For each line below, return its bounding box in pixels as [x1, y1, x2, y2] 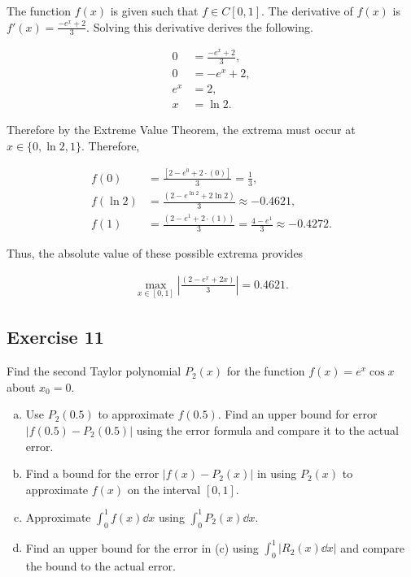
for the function [226, 362, 305, 380]
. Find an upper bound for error [217, 406, 378, 423]
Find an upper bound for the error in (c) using [25, 539, 259, 556]
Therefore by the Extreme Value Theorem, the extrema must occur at [7, 121, 356, 138]
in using [256, 465, 297, 482]
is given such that [110, 2, 199, 19]
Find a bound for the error [25, 465, 160, 482]
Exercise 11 [7, 324, 104, 349]
